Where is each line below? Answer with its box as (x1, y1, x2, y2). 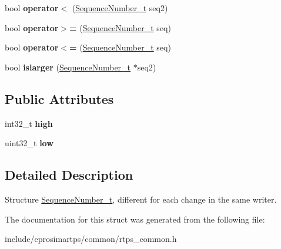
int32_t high (5, 117, 53, 129)
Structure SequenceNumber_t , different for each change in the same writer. (5, 193, 277, 205)
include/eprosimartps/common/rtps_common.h (5, 233, 177, 245)
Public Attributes (5, 89, 114, 107)
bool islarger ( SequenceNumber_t (5, 60, 131, 73)
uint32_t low (5, 137, 53, 149)
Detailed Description (5, 166, 133, 184)
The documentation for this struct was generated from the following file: (5, 213, 265, 225)
